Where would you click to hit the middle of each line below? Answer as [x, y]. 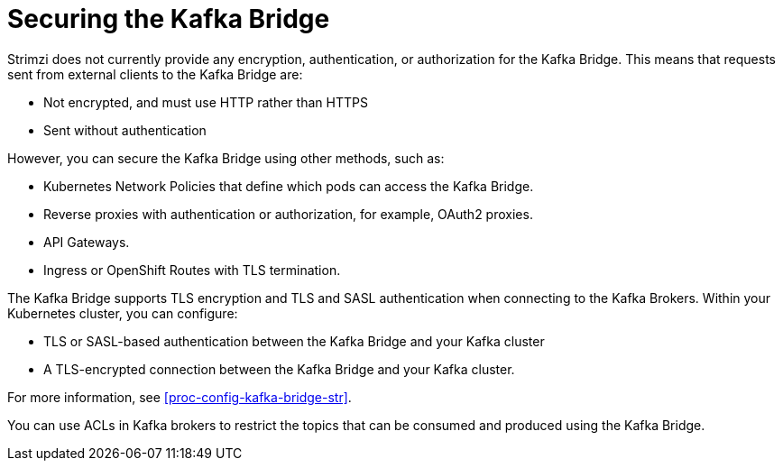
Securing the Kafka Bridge [169, 19]
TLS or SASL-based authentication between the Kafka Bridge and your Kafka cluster [294, 341]
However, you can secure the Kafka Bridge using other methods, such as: [226, 158]
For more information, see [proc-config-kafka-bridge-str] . [180, 397]
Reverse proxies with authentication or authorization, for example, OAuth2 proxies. [288, 214]
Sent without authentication [125, 130]
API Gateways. [87, 242]
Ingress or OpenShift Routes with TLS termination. [192, 270]
